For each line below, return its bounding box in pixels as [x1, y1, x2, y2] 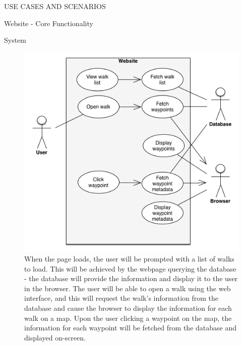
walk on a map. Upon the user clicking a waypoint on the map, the [24, 312, 232, 323]
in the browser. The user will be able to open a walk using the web [24, 283, 231, 293]
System [4, 35, 27, 45]
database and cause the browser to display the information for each [24, 303, 232, 313]
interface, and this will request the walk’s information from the [24, 293, 219, 303]
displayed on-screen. [24, 332, 86, 342]
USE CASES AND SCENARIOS [4, 1, 106, 11]
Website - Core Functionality [4, 18, 93, 28]
